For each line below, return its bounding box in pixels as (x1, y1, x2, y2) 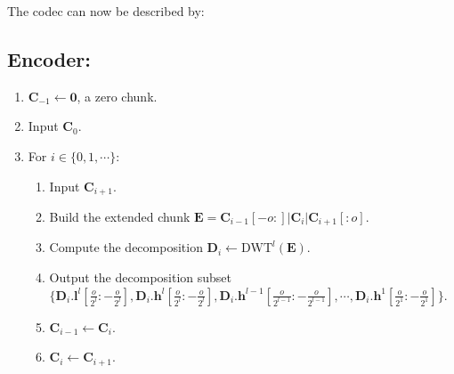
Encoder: (7, 45, 91, 72)
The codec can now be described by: (7, 2, 205, 20)
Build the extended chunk (49, 207, 191, 226)
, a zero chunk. (77, 86, 158, 105)
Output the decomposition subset (49, 268, 232, 287)
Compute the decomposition (49, 238, 203, 256)
